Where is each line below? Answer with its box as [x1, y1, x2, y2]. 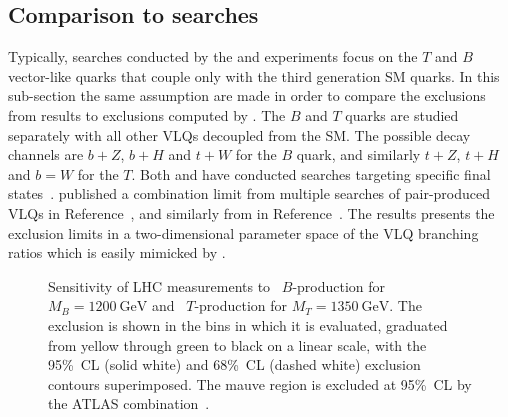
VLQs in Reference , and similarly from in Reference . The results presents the [8, 202, 495, 223]
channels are [8, 144, 84, 165]
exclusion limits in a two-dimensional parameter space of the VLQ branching [8, 222, 479, 243]
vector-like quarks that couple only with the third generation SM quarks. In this [8, 65, 500, 86]
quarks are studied [345, 104, 459, 125]
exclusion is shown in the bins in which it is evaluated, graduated [48, 314, 448, 335]
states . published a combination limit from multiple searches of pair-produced [8, 183, 491, 204]
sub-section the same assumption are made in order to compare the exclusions [8, 85, 486, 106]
